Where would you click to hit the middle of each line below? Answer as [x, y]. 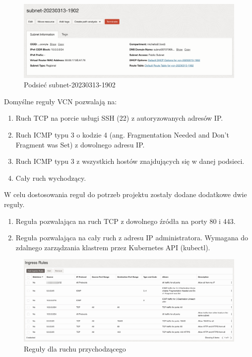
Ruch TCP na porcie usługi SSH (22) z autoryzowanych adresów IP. [119, 118]
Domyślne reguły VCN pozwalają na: [61, 101]
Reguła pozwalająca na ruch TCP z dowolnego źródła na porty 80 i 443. [126, 221]
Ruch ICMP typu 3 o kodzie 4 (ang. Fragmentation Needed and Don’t [122, 135]
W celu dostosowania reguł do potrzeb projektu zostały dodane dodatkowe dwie [126, 194]
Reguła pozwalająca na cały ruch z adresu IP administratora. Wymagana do [132, 238]
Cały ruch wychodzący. [51, 178]
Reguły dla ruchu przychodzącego [75, 348]
